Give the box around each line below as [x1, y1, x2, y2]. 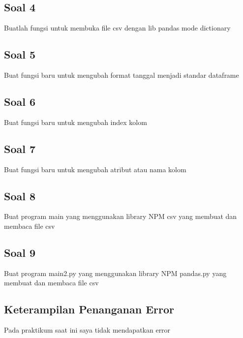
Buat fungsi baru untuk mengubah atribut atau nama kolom [4, 164, 186, 174]
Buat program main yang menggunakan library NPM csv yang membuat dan [4, 211, 237, 221]
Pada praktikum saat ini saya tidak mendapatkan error [4, 325, 171, 335]
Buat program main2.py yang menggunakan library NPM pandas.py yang [4, 268, 227, 278]
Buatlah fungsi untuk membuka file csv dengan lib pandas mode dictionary [4, 23, 231, 33]
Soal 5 [4, 47, 36, 62]
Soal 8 [4, 188, 36, 203]
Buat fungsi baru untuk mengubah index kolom [4, 117, 147, 127]
